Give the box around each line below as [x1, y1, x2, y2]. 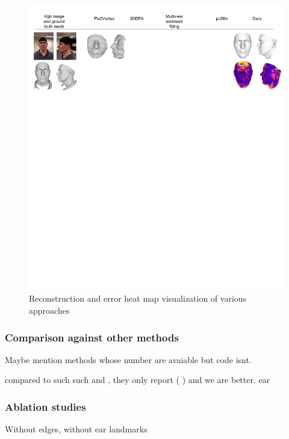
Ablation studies [5, 399, 86, 414]
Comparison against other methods [5, 329, 179, 344]
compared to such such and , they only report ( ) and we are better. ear [5, 373, 270, 386]
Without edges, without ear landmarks [5, 423, 148, 435]
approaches [29, 304, 70, 317]
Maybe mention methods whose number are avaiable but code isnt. [5, 353, 252, 366]
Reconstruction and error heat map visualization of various [29, 292, 247, 305]
